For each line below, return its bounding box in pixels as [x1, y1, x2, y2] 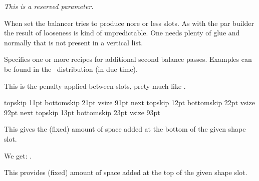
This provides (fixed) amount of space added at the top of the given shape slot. [4, 167, 247, 178]
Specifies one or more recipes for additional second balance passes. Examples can [4, 54, 252, 64]
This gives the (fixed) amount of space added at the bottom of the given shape [4, 124, 246, 134]
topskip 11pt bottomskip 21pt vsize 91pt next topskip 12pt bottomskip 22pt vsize [4, 97, 255, 108]
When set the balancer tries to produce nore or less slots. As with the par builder [4, 17, 254, 28]
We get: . [4, 150, 32, 161]
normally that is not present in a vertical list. [4, 37, 143, 47]
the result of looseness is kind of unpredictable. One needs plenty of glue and [4, 27, 240, 38]
